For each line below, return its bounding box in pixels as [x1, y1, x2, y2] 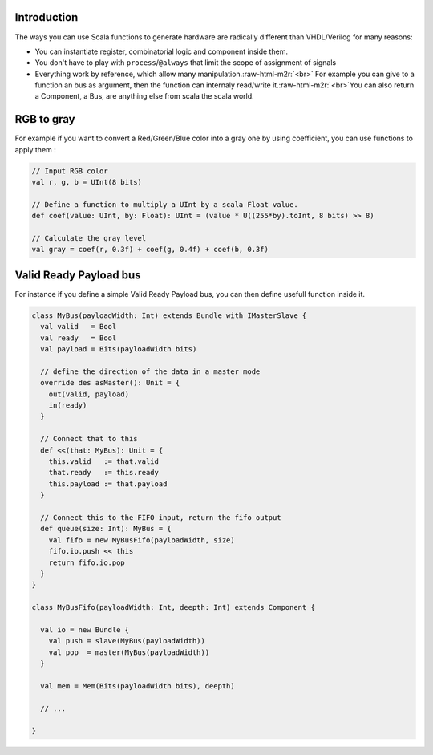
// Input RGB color [31, 166, 108, 176]
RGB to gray [14, 112, 75, 126]
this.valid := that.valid [48, 457, 160, 466]
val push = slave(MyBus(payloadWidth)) [48, 636, 206, 646]
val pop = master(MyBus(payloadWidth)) [48, 647, 210, 657]
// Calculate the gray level [31, 233, 147, 243]
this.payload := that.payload [48, 479, 168, 489]
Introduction [14, 10, 79, 24]
